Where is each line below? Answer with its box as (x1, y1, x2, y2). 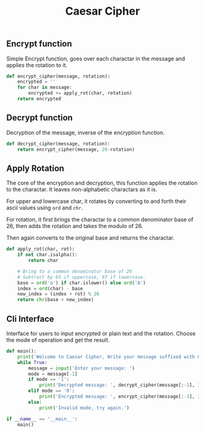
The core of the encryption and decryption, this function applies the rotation (6, 179, 198, 187)
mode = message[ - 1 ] (28, 371, 78, 377)
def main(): (6, 348, 37, 354)
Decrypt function (6, 113, 73, 123)
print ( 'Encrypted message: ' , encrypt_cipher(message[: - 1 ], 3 (38, 393, 201, 400)
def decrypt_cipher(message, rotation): (6, 140, 111, 147)
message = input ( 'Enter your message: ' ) (28, 365, 135, 371)
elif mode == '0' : (28, 388, 75, 394)
